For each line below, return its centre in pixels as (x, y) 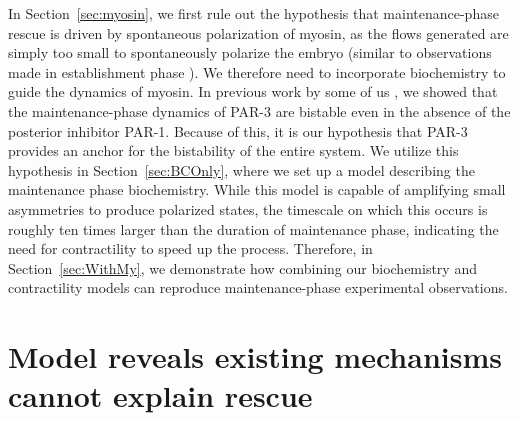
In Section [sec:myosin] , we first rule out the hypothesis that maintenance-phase (253, 13)
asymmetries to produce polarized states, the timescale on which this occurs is (248, 208)
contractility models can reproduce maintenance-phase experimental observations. (258, 287)
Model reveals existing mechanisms (255, 356)
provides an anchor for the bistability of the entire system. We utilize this (233, 150)
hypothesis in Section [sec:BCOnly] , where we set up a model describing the (241, 169)
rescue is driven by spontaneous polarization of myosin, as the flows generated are (258, 32)
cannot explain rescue (160, 395)
